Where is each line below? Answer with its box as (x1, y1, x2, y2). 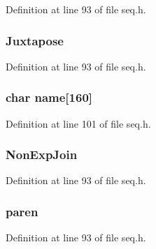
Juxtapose (6, 31, 64, 49)
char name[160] (6, 89, 93, 106)
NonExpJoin (6, 146, 78, 163)
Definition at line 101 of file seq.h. (6, 116, 151, 130)
